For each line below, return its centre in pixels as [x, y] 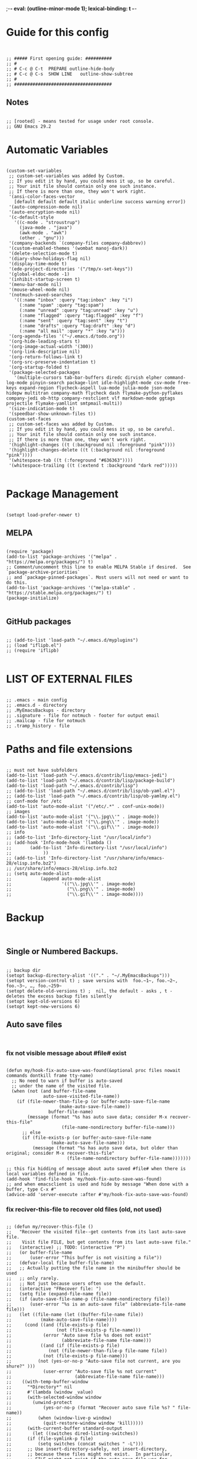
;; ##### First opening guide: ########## [59, 59]
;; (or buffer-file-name [39, 1253]
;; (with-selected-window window [54, 1398]
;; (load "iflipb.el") [34, 646]
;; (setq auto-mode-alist [38, 874]
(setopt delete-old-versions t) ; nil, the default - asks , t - [89, 991]
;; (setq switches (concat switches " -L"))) [75, 1444]
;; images [18, 812]
